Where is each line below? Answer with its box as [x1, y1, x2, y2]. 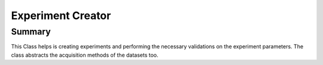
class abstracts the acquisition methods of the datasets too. [11, 51, 159, 58]
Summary [11, 26, 51, 37]
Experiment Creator [11, 9, 111, 22]
